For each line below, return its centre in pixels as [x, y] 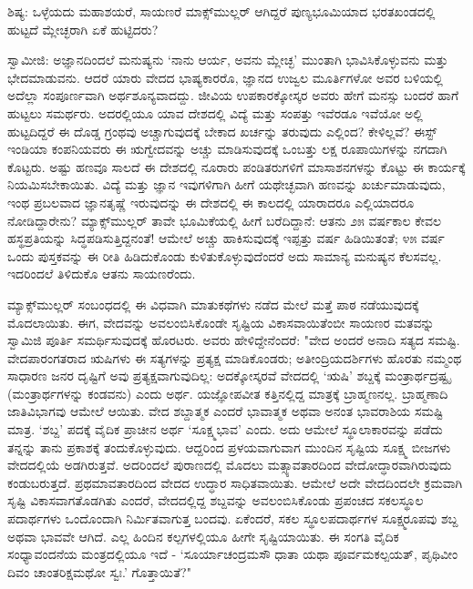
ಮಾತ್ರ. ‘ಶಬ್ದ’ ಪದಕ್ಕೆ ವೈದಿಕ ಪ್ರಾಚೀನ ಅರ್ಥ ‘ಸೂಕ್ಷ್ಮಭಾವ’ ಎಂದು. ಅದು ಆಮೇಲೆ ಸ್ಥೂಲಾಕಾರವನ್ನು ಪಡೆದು [225, 429]
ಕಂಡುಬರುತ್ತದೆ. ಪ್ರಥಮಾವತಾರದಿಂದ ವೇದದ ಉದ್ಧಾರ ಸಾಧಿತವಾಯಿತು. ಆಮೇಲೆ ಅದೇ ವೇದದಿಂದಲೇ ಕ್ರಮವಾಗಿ [235, 482]
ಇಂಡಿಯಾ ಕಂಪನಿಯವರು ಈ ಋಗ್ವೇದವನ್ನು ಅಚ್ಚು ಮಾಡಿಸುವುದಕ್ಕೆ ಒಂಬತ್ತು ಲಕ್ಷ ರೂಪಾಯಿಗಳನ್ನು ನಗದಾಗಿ [227, 149]
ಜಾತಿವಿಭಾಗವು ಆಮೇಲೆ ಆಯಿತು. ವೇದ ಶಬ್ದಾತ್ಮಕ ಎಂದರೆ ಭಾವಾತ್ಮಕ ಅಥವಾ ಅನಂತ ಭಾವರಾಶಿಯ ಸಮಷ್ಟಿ [226, 411]
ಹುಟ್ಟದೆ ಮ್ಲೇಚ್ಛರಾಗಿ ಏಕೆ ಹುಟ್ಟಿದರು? [83, 29]
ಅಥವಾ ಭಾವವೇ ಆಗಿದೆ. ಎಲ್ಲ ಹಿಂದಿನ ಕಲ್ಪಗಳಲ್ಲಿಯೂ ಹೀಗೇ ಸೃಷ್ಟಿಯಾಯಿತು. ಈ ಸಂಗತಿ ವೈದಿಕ [203, 536]
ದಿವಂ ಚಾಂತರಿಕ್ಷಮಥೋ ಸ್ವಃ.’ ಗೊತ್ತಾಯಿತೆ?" [99, 571]
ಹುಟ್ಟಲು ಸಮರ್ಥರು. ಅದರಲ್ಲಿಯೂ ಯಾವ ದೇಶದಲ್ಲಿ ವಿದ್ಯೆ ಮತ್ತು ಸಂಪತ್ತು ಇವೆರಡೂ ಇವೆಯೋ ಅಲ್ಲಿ [215, 112]
